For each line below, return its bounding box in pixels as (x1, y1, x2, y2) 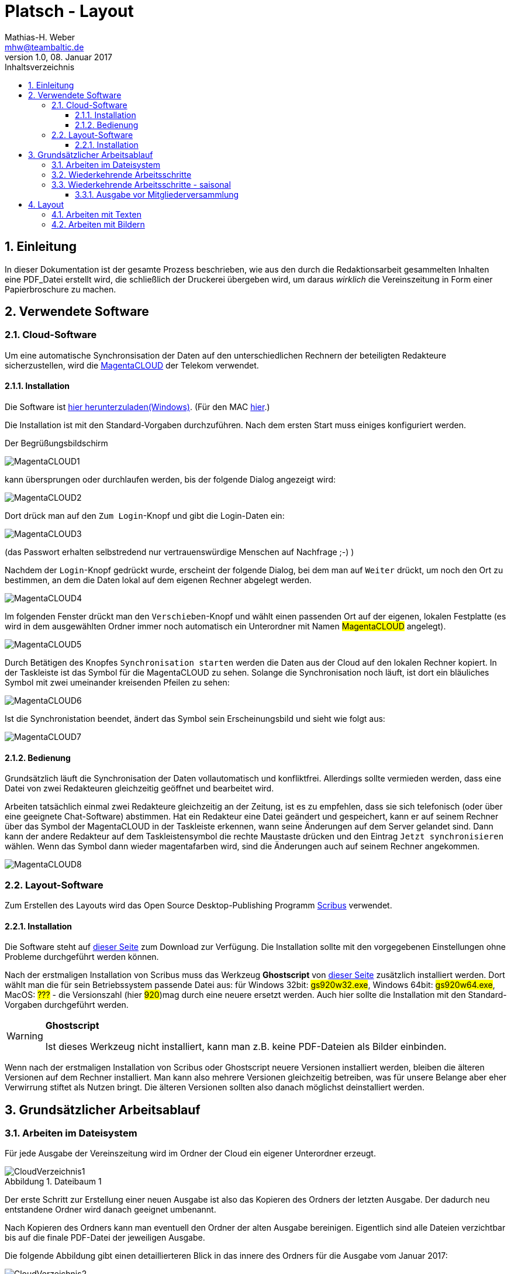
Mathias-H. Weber (5, 32, 75, 42)
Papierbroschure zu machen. (5, 284, 116, 294)
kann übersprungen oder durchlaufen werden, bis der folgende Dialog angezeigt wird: (5, 474, 336, 485)
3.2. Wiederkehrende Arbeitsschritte (51, 169, 192, 180)
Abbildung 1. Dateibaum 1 (5, 1176, 102, 1187)
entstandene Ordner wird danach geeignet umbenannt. (5, 1204, 216, 1215)
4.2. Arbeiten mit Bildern (51, 219, 145, 229)
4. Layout (28, 199, 64, 209)
